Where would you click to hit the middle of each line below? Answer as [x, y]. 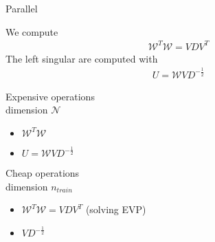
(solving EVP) [116, 209]
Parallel [22, 8]
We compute [32, 31]
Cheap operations [43, 173]
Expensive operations [50, 96]
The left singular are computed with [82, 58]
